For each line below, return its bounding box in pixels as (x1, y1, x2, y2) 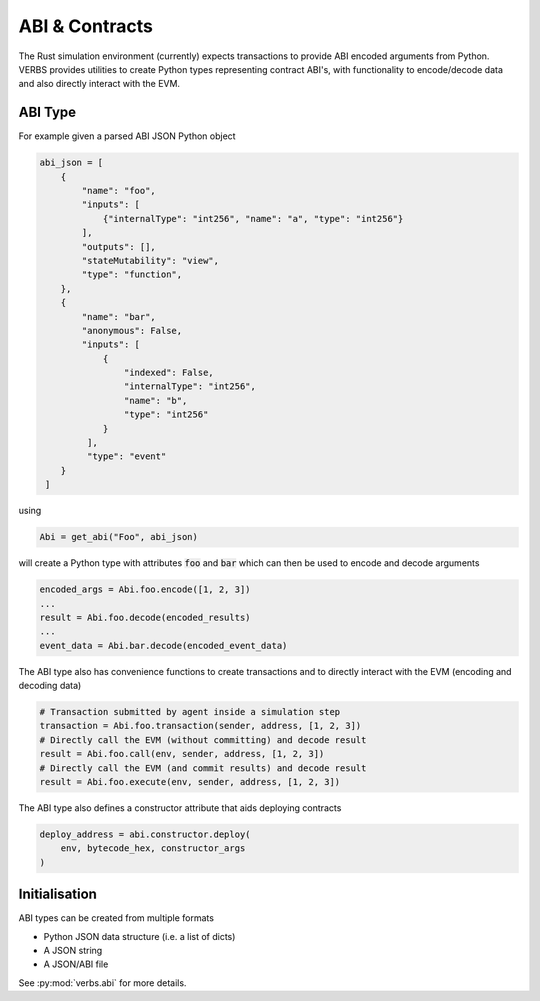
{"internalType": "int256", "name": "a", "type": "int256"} (102, 213, 404, 224)
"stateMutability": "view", (81, 255, 220, 266)
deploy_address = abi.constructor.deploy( (39, 828, 251, 840)
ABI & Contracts (18, 15, 154, 37)
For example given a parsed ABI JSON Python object (18, 130, 236, 142)
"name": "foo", (81, 185, 157, 196)
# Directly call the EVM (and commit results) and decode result (39, 762, 367, 774)
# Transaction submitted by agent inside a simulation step (39, 706, 341, 718)
